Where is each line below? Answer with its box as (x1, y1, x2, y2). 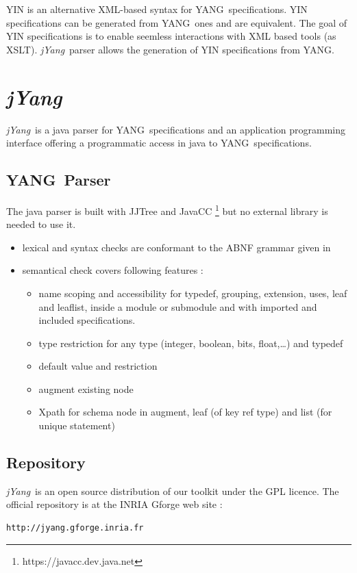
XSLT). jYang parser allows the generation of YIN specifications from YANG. (6, 42, 334, 56)
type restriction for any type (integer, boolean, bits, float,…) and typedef (38, 335, 343, 350)
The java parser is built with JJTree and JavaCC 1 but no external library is (6, 201, 328, 218)
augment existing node (38, 381, 134, 396)
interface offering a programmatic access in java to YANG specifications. (6, 136, 312, 150)
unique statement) (38, 418, 115, 433)
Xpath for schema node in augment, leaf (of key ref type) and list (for (38, 405, 332, 419)
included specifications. (38, 313, 136, 327)
